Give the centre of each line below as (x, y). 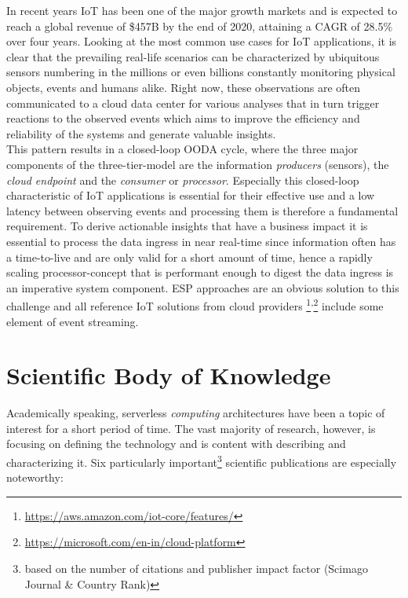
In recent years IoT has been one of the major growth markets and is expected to (202, 10)
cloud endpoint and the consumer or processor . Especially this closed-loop (183, 180)
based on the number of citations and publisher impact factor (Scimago (196, 569)
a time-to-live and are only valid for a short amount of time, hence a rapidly (189, 257)
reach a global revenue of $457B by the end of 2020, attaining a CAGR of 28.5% (200, 26)
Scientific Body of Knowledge (169, 375)
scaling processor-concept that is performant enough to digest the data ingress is (200, 272)
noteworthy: (35, 477)
